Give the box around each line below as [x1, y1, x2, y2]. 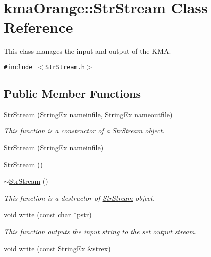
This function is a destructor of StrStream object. [4, 192, 155, 203]
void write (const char [4, 209, 71, 220]
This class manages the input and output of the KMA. [4, 46, 171, 56]
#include [4, 63, 33, 71]
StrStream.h [45, 63, 85, 71]
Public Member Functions [4, 85, 141, 101]
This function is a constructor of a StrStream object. [4, 126, 165, 136]
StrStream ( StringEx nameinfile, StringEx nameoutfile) [4, 109, 173, 119]
